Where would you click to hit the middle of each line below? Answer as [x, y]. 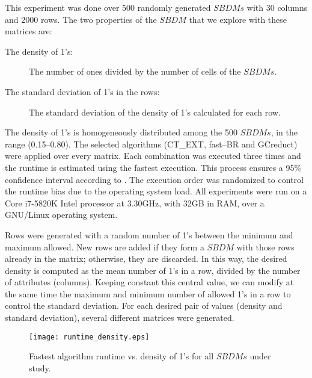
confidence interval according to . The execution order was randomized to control [154, 179]
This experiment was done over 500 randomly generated [108, 7]
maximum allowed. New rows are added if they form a [105, 246]
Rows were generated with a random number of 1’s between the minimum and [149, 234]
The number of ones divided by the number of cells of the [135, 71]
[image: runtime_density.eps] [89, 337]
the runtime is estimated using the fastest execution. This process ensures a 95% [153, 167]
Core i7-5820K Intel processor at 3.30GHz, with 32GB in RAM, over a [135, 203]
